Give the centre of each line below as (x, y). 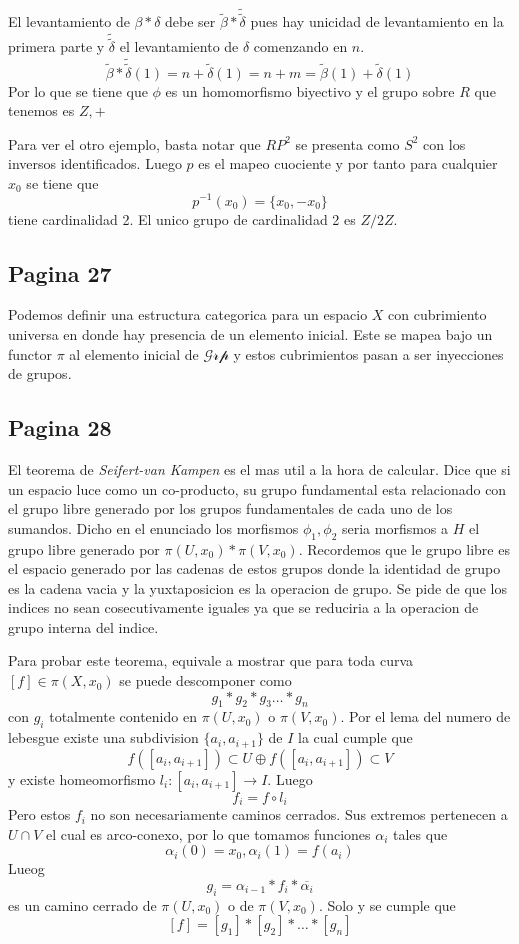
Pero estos (39, 814)
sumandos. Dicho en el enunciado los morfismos (153, 527)
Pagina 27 (60, 272)
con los (444, 143)
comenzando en (300, 46)
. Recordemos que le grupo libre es (404, 548)
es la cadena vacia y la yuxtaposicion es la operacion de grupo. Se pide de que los (257, 587)
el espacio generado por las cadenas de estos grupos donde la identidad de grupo (254, 568)
